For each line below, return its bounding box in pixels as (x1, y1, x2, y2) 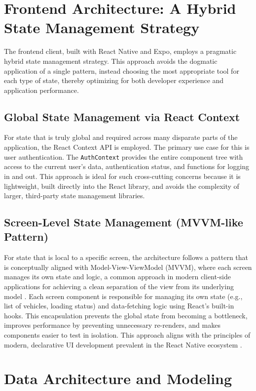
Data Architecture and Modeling (4, 368, 232, 389)
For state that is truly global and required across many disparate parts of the (4, 132, 238, 142)
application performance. (4, 85, 79, 95)
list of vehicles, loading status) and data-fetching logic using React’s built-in (4, 301, 234, 311)
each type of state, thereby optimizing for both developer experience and (4, 75, 224, 86)
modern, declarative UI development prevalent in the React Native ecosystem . (4, 339, 242, 349)
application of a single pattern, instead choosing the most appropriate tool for (4, 65, 239, 76)
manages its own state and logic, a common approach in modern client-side (4, 271, 231, 282)
